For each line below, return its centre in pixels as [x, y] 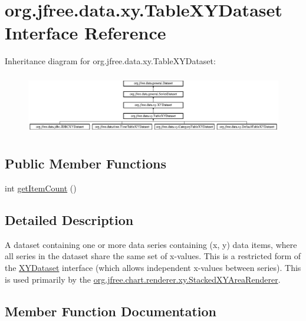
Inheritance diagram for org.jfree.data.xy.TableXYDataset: [110, 61]
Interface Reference [85, 33]
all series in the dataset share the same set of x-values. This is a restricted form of [153, 256]
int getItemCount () [41, 188]
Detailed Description [69, 220]
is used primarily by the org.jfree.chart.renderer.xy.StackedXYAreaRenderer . [143, 279]
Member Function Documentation [111, 311]
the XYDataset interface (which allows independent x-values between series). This [153, 268]
